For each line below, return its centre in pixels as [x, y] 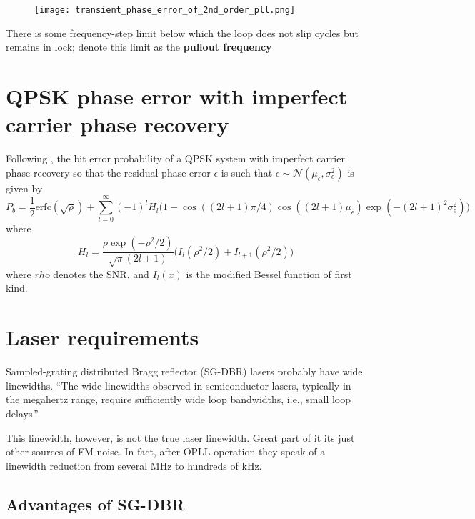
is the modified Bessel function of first [269, 273]
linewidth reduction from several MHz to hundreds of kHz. [134, 465]
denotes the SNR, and [101, 273]
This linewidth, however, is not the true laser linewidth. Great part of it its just [180, 437]
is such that [247, 172]
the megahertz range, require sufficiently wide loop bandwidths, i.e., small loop [179, 399]
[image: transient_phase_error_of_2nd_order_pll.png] [165, 10]
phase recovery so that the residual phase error [108, 172]
